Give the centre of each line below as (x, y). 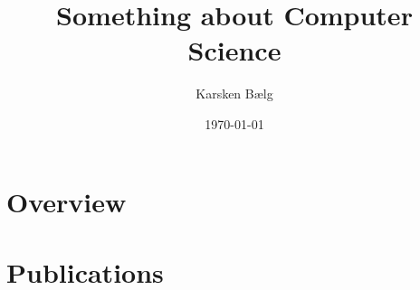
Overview (67, 201)
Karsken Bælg (234, 94)
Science (234, 50)
